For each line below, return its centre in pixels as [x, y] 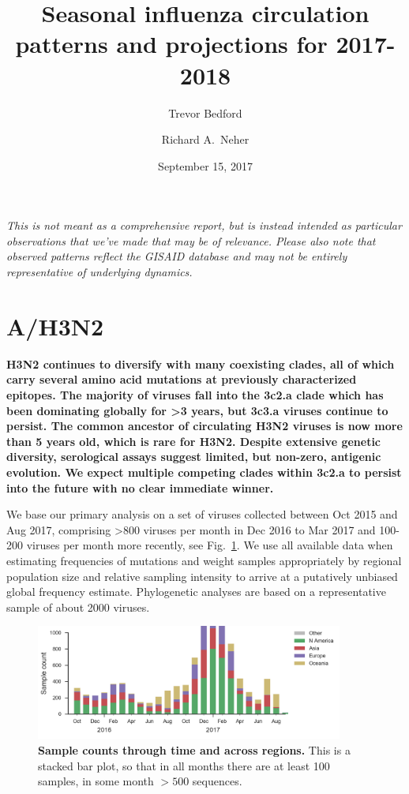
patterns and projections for [171, 44]
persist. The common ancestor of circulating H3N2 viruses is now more [204, 426]
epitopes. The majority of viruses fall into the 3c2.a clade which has [195, 394]
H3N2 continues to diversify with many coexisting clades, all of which [201, 363]
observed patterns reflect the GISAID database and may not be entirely [177, 256]
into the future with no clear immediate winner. [140, 487]
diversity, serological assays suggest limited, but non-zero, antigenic [194, 457]
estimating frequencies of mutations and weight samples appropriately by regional [204, 560]
